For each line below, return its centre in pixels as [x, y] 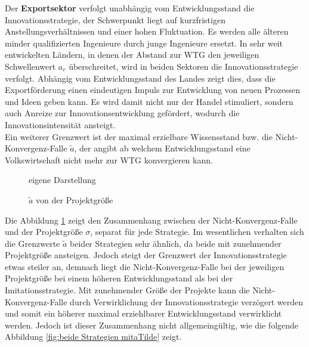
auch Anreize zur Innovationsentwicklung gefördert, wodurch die [122, 113]
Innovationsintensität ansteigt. [60, 124]
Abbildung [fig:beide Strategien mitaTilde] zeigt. [93, 337]
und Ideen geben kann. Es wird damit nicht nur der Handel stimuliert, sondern [149, 101]
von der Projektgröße [75, 199]
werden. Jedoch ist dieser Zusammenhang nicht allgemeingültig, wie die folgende [152, 325]
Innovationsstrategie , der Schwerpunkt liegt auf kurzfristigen [115, 19]
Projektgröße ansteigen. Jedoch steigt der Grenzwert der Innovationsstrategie [146, 255]
